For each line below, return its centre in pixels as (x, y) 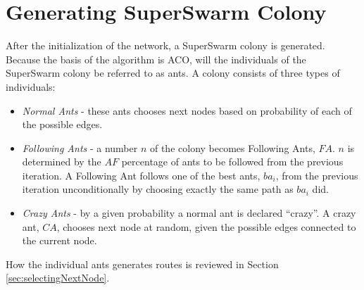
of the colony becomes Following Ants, (232, 147)
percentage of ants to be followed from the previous (232, 162)
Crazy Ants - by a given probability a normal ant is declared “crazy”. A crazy (189, 213)
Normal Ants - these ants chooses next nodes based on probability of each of (187, 110)
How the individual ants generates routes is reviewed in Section (142, 264)
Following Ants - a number (80, 147)
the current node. (59, 240)
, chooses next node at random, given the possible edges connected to (206, 226)
